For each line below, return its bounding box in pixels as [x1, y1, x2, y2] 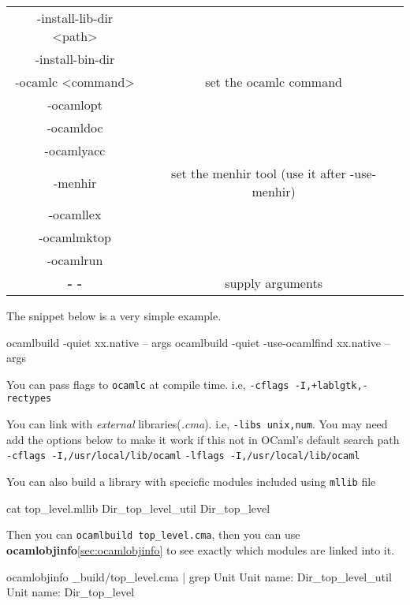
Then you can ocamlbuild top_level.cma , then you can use [6, 526, 300, 543]
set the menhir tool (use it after [171, 164, 346, 182]
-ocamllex [48, 205, 102, 223]
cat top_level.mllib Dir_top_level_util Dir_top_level [6, 499, 270, 516]
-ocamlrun [47, 251, 103, 269]
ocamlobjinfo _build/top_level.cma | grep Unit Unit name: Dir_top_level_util [6, 568, 392, 584]
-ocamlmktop [39, 228, 111, 246]
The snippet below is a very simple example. [6, 308, 222, 323]
